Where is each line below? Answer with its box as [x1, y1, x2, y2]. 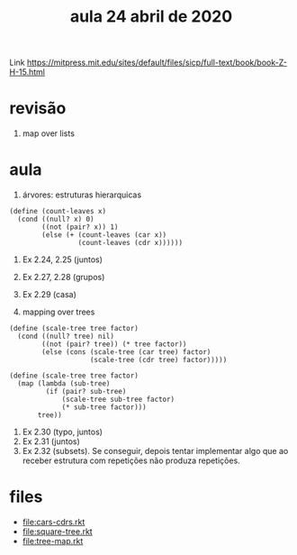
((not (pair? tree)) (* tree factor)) [41, 340, 187, 349]
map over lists [22, 128, 75, 139]
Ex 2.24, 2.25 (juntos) [22, 254, 103, 265]
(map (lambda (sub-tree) [17, 379, 111, 388]
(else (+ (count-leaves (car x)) [41, 231, 167, 240]
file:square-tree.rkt [22, 526, 93, 537]
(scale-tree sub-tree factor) [61, 395, 175, 405]
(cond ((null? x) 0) [17, 214, 94, 224]
